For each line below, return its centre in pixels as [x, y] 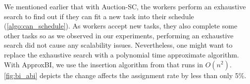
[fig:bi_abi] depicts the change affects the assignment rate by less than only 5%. [125, 75]
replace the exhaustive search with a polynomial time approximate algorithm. [122, 54]
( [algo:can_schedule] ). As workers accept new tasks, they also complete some [121, 26]
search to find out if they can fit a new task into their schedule [99, 16]
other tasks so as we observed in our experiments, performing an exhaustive [119, 35]
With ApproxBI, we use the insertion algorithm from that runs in [103, 64]
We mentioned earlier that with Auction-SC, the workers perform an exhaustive [125, 6]
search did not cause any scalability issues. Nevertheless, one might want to [118, 45]
